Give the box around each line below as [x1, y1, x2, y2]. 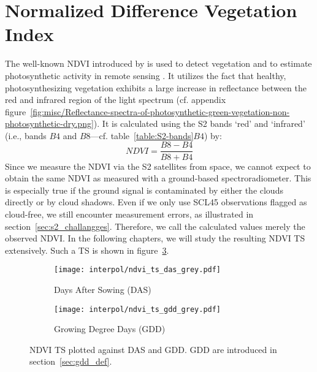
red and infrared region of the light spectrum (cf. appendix [5, 93, 226, 106]
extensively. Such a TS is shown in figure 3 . [5, 243, 169, 256]
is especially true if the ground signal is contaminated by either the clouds [5, 183, 283, 196]
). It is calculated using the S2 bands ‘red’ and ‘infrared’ [93, 117, 305, 130]
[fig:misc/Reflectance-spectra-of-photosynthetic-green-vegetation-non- [30, 105, 290, 118]
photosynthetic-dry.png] [5, 117, 94, 130]
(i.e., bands [5, 129, 47, 142]
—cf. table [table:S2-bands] [90, 129, 194, 142]
